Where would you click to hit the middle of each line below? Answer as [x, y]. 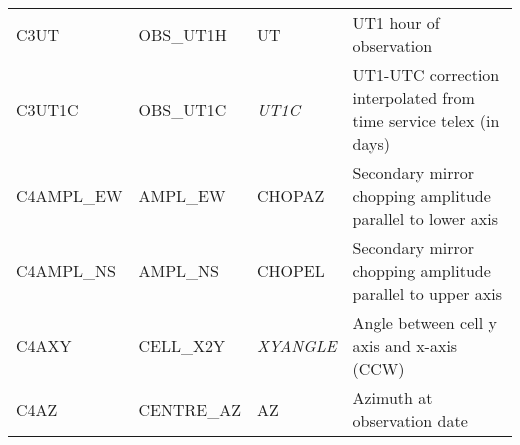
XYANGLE [296, 345]
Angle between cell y [424, 322]
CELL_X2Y [181, 345]
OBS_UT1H [182, 34]
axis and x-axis [405, 345]
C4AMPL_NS [66, 270]
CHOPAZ [290, 195]
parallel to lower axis [425, 218]
